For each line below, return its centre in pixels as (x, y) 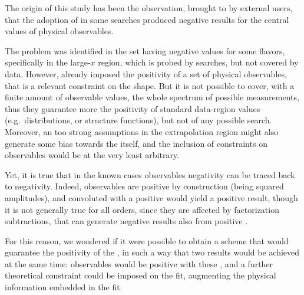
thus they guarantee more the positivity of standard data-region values (133, 108)
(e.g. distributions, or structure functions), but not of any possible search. (138, 120)
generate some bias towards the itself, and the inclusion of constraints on (136, 143)
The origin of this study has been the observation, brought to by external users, (149, 8)
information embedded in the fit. (64, 287)
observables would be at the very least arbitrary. (92, 155)
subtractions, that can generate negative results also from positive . (126, 221)
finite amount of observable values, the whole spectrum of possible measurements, (152, 97)
